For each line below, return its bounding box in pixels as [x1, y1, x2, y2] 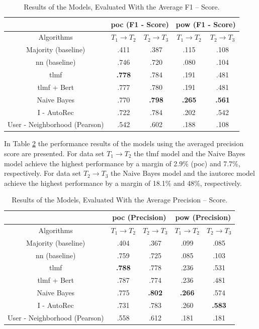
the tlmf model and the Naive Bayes [134, 148, 245, 159]
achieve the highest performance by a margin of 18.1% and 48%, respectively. [4, 177, 242, 188]
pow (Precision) [175, 212, 231, 222]
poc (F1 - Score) [111, 19, 169, 29]
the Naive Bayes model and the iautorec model [111, 168, 255, 178]
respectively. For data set [4, 168, 81, 178]
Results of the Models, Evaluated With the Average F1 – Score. [24, 2, 220, 12]
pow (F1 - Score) [176, 19, 236, 29]
